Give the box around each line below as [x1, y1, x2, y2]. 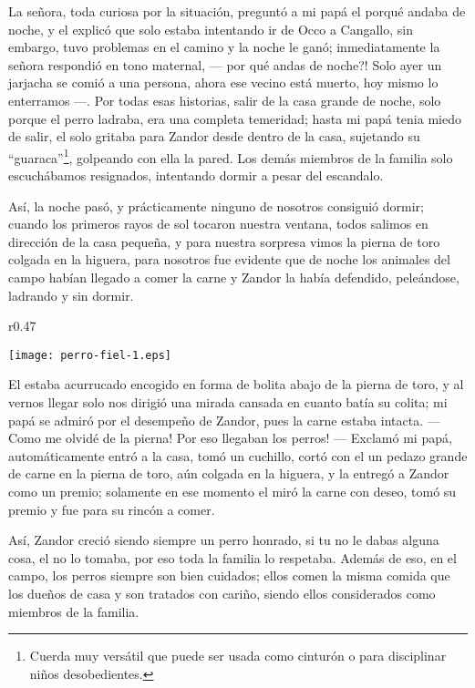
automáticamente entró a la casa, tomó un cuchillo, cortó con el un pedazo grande [8, 446, 468, 465]
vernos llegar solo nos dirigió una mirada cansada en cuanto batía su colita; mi [8, 393, 448, 411]
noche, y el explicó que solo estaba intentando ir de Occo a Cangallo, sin [8, 19, 413, 38]
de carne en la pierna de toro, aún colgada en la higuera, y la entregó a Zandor [8, 464, 449, 483]
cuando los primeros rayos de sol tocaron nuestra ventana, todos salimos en [8, 214, 429, 233]
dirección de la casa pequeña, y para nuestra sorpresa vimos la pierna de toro [8, 231, 440, 251]
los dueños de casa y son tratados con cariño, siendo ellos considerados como [8, 583, 436, 602]
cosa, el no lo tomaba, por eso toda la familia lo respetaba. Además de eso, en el [8, 548, 457, 567]
